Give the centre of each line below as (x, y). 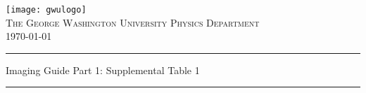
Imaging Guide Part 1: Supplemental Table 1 (103, 70)
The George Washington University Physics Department (133, 22)
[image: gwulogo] (46, 10)
